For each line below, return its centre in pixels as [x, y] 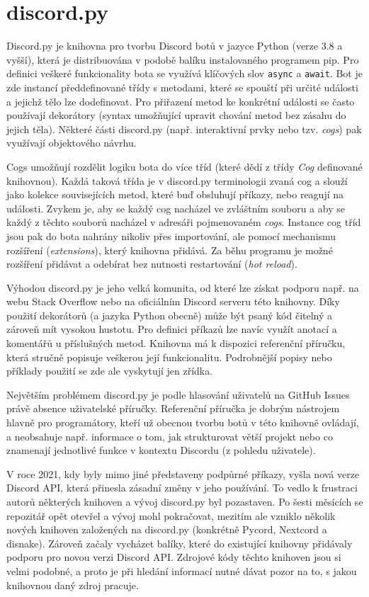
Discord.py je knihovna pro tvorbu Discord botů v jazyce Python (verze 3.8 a [175, 46]
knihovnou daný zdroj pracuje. [73, 585]
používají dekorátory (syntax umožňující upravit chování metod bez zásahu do [176, 115]
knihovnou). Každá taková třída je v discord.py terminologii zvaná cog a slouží [177, 180]
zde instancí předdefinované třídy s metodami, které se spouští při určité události [182, 87]
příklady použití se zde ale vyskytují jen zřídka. [110, 371]
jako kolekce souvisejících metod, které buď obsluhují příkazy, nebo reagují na [175, 194]
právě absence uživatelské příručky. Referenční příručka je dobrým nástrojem [173, 408]
